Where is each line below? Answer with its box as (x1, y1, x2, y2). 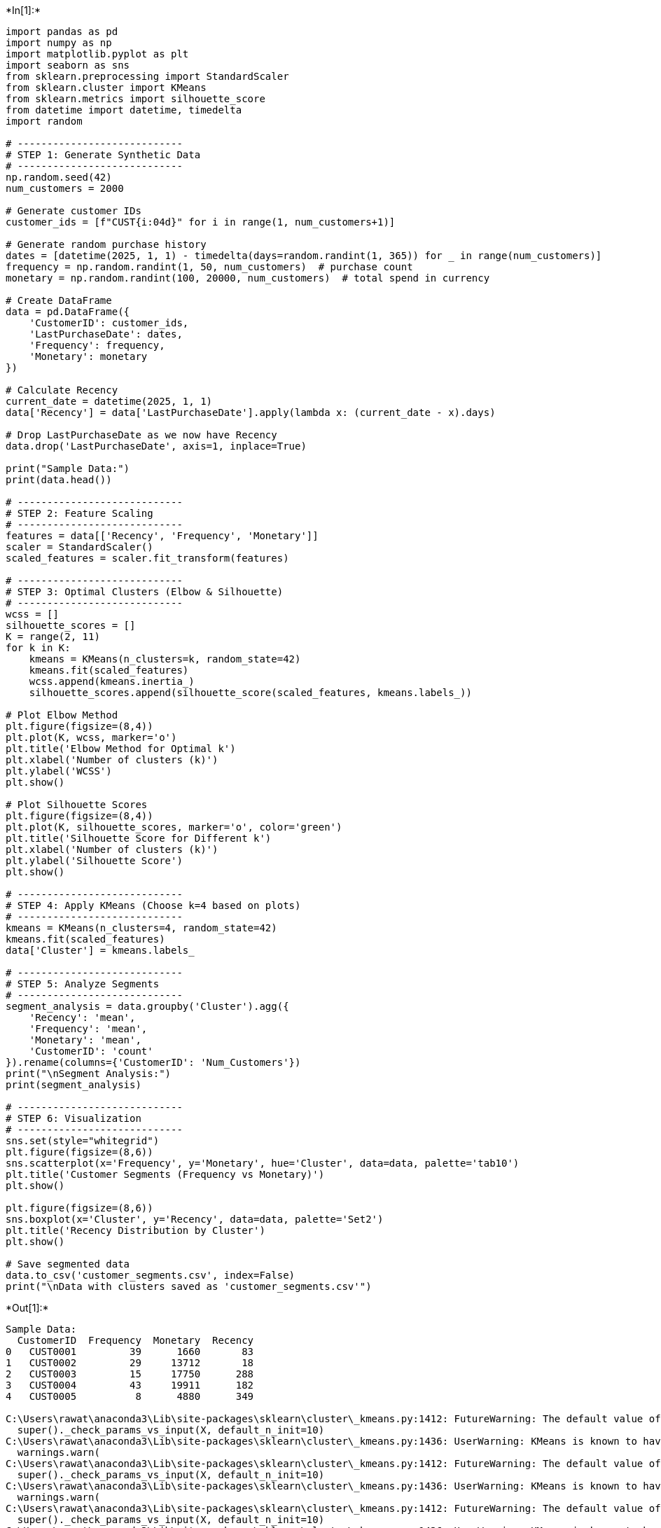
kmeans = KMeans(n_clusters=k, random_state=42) (29, 653, 301, 665)
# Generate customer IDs (6, 205, 141, 216)
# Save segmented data (6, 1258, 130, 1270)
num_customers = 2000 (6, 183, 124, 194)
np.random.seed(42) (6, 172, 112, 183)
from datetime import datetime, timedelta (6, 104, 242, 116)
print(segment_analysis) (6, 1079, 141, 1090)
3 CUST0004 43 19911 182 (6, 1380, 254, 1391)
